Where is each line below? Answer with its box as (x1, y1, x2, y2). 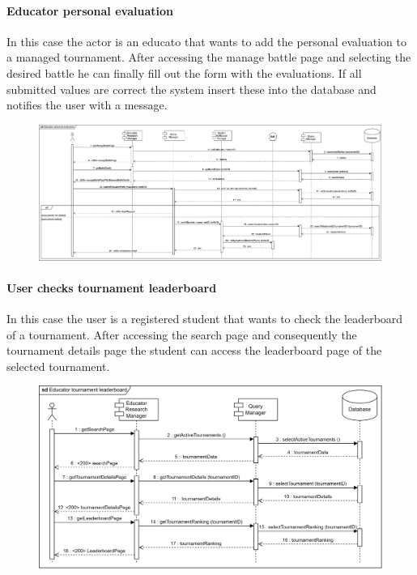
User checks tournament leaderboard (6, 279, 217, 296)
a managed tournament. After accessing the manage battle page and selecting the (6, 49, 411, 66)
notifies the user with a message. (6, 96, 168, 113)
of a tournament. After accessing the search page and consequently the (6, 326, 357, 343)
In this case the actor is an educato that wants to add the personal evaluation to (6, 32, 406, 49)
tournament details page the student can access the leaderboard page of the (6, 342, 382, 359)
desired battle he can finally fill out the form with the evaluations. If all (6, 64, 362, 81)
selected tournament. (6, 357, 110, 374)
